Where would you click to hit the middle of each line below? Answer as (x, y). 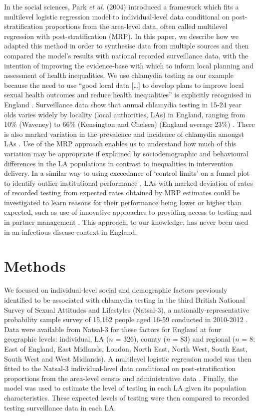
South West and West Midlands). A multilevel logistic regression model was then (128, 358)
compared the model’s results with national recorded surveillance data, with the (126, 55)
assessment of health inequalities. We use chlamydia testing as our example (119, 75)
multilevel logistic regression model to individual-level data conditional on (117, 16)
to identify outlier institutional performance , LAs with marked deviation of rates (129, 183)
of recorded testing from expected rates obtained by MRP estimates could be (122, 193)
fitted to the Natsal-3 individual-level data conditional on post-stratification (120, 368)
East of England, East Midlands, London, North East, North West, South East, (126, 348)
